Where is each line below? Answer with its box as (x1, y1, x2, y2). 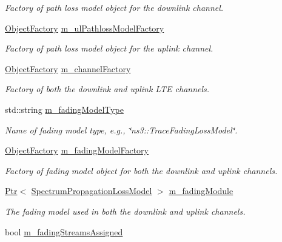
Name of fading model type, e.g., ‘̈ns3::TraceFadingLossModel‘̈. (5, 123, 238, 136)
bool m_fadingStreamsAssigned (5, 225, 123, 238)
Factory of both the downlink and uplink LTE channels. (5, 82, 210, 95)
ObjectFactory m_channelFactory (5, 62, 131, 75)
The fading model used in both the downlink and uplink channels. (5, 204, 246, 217)
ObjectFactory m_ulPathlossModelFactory (5, 21, 164, 34)
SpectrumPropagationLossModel (31, 184, 152, 197)
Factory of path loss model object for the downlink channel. (5, 1, 224, 13)
